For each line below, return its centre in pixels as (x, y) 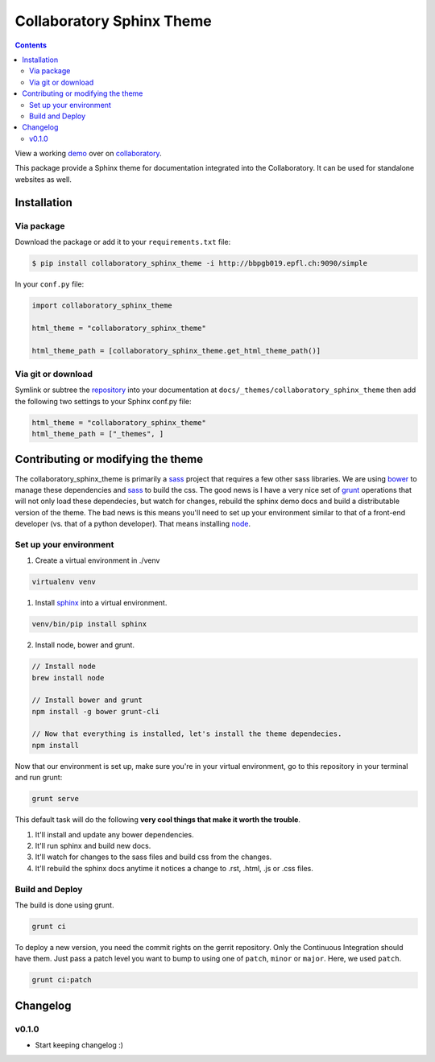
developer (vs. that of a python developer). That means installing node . (133, 524)
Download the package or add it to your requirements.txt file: (123, 242)
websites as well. (43, 179)
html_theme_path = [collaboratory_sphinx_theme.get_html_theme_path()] (176, 351)
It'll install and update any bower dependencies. (114, 834)
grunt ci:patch (62, 980)
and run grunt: (39, 778)
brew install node (68, 678)
